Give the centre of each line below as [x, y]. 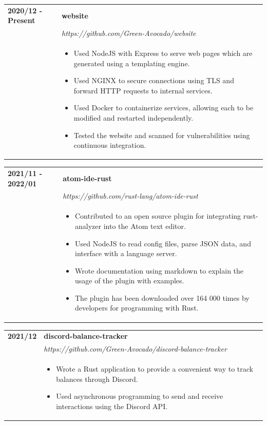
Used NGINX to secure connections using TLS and [154, 80]
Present [22, 20]
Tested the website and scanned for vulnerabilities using [162, 135]
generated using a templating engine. [132, 63]
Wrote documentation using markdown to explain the [159, 270]
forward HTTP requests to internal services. [143, 90]
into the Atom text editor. [145, 226]
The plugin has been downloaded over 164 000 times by [162, 297]
